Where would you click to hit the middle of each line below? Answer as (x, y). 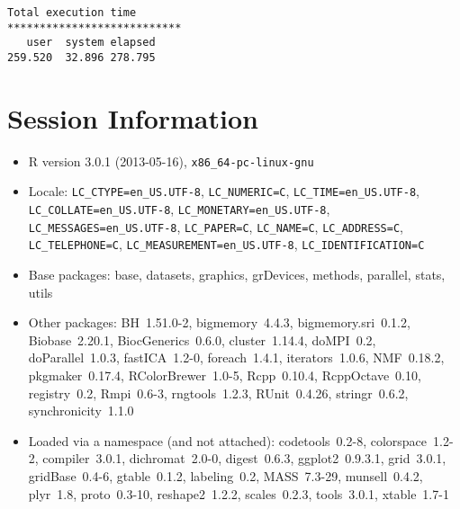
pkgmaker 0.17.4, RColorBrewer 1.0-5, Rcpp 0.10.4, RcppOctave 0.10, (225, 375)
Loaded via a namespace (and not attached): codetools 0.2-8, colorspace (228, 440)
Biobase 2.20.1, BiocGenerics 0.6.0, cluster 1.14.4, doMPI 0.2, (202, 339)
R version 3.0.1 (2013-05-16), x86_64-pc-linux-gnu (171, 161)
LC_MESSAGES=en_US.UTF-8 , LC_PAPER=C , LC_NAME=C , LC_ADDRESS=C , (216, 226)
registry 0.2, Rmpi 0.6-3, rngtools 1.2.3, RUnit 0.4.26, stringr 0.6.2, (218, 393)
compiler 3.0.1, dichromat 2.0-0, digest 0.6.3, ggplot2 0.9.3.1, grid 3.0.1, (244, 458)
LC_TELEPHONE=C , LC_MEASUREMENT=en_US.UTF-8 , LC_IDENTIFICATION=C (226, 244)
